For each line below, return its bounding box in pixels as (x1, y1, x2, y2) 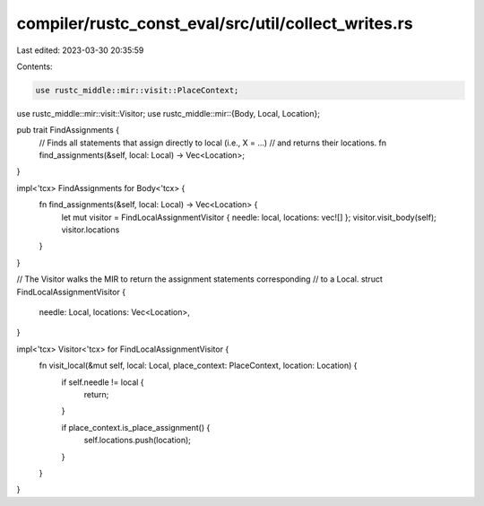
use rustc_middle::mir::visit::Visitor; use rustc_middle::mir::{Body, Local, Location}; (16, 108, 320, 118)
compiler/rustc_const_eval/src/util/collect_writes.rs (16, 13, 413, 33)
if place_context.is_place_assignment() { (61, 422, 211, 432)
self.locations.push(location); (83, 435, 192, 446)
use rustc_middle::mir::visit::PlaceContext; (35, 85, 239, 95)
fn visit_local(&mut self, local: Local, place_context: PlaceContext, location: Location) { (39, 360, 358, 371)
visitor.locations (61, 224, 120, 235)
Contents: (16, 61, 53, 72)
